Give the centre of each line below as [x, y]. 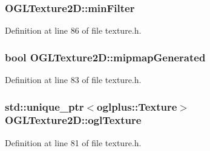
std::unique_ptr [44, 106]
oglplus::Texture [137, 106]
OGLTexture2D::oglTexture [73, 120]
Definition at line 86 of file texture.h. [73, 30]
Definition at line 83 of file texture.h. [73, 80]
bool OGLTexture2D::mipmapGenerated [105, 57]
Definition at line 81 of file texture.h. [73, 142]
